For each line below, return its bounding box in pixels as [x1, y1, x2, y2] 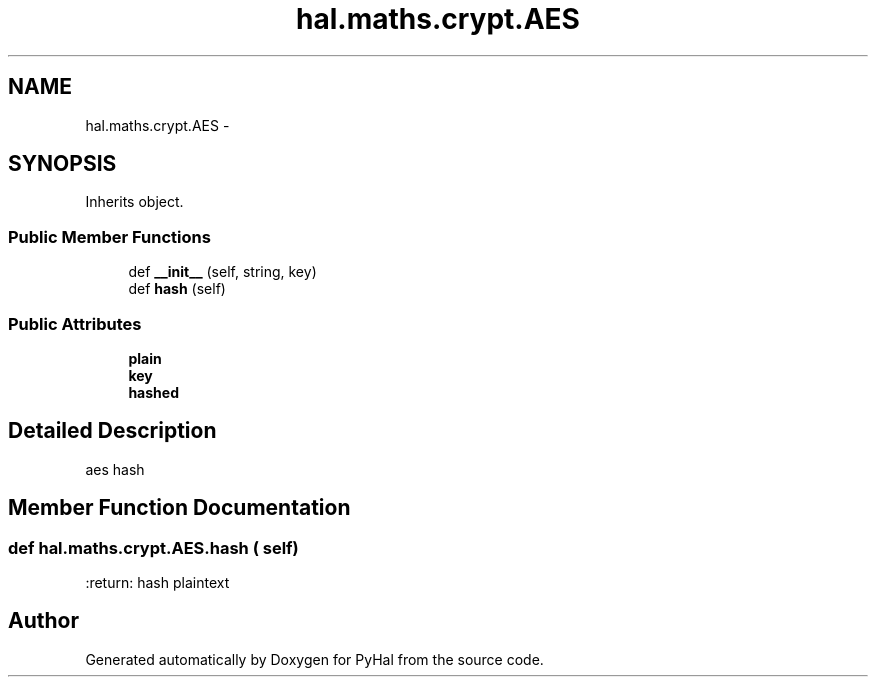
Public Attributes [8, 313, 142, 334]
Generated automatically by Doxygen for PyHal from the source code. [85, 650, 544, 668]
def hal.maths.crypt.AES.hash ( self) [8, 537, 299, 558]
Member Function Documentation [8, 495, 351, 521]
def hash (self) [128, 280, 226, 298]
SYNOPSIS [8, 151, 117, 177]
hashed [128, 383, 179, 401]
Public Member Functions [8, 226, 211, 247]
